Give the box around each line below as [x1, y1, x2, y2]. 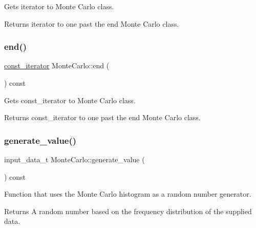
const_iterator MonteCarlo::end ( [4, 60, 110, 71]
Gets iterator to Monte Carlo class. [4, 1, 114, 11]
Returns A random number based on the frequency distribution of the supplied [4, 205, 252, 216]
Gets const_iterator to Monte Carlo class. [4, 94, 136, 105]
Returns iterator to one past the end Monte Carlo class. [4, 18, 179, 29]
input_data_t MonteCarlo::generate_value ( [4, 154, 145, 164]
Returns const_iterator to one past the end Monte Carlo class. [4, 112, 201, 123]
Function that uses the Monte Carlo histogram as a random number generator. [4, 188, 251, 199]
